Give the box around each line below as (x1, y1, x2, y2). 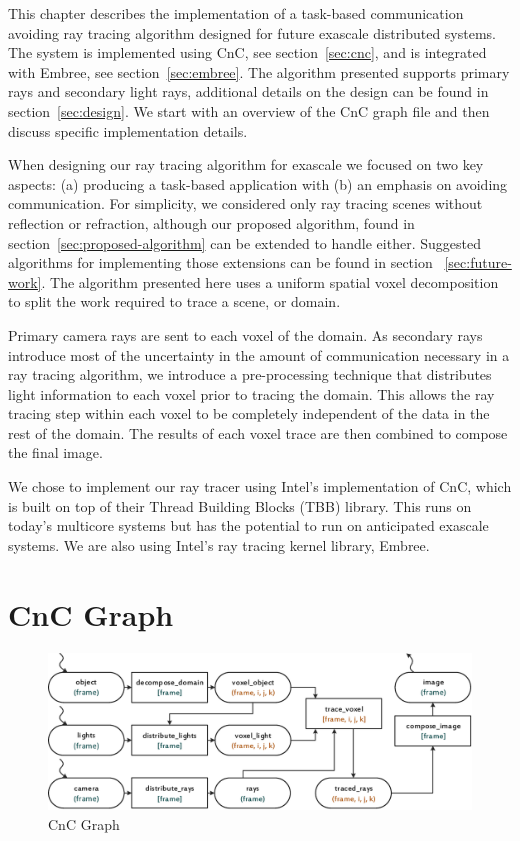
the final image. (8, 442, 103, 463)
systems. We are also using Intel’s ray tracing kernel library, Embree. (8, 534, 430, 555)
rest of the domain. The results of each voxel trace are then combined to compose (8, 422, 508, 443)
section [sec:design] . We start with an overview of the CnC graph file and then (8, 100, 490, 121)
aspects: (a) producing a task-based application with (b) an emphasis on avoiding (8, 173, 508, 194)
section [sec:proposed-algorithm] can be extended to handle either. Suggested (8, 232, 481, 253)
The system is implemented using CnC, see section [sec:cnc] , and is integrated (8, 42, 487, 63)
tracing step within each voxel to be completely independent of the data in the (8, 403, 490, 424)
